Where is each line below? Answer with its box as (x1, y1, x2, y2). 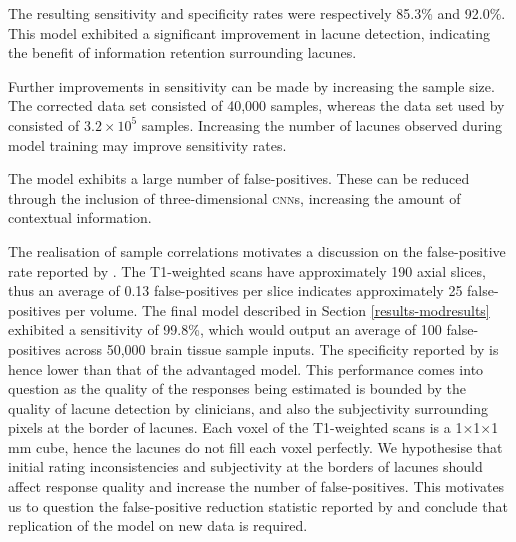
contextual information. (8, 207, 152, 228)
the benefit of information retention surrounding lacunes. (8, 42, 357, 63)
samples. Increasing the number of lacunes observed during (141, 114, 503, 135)
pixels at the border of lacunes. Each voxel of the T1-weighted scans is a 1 (8, 417, 463, 438)
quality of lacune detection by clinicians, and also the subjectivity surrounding (8, 397, 488, 418)
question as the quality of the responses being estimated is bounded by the (8, 378, 466, 399)
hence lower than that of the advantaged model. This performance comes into (8, 358, 484, 379)
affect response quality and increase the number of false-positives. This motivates (8, 476, 505, 497)
